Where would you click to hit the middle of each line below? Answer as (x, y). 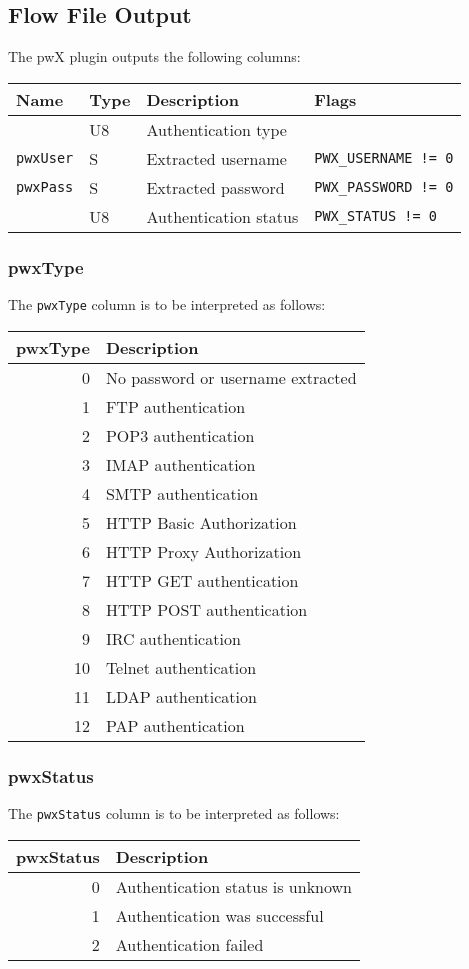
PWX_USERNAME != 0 (384, 158)
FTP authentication (175, 406)
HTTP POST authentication (206, 609)
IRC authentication (173, 638)
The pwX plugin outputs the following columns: (154, 56)
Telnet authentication (181, 667)
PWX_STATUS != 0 (375, 216)
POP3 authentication (180, 435)
